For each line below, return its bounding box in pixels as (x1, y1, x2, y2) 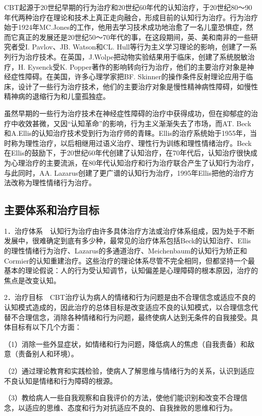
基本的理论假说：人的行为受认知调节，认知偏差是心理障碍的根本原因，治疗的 (4, 265, 258, 276)
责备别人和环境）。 (18, 348, 78, 359)
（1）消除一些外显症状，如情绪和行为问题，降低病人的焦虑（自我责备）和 (4, 338, 247, 349)
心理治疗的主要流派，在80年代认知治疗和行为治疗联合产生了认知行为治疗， (11, 157, 258, 168)
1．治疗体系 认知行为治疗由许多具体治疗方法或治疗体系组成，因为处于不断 (4, 225, 254, 236)
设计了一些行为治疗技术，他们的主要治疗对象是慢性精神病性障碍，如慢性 (18, 81, 258, 91)
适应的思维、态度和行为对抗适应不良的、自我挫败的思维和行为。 (25, 402, 237, 412)
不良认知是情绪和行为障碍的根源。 (4, 375, 117, 386)
